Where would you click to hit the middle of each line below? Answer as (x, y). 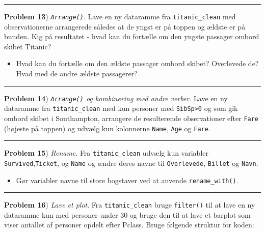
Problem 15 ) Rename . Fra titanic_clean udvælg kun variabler (106, 153)
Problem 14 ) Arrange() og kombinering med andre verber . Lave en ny (116, 98)
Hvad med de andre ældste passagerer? (77, 74)
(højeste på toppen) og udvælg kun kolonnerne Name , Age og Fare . (107, 128)
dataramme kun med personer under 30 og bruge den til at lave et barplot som (127, 214)
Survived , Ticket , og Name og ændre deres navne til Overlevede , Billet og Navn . (131, 163)
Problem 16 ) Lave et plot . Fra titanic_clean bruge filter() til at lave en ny (130, 205)
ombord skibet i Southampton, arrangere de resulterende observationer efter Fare (131, 118)
